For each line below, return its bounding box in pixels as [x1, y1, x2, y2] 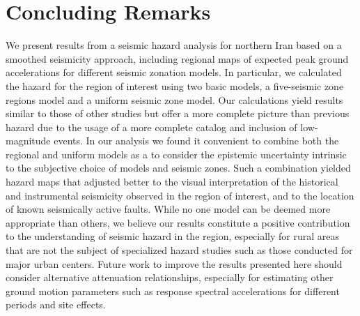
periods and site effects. [6, 297, 106, 312]
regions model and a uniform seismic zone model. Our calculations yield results [6, 92, 343, 107]
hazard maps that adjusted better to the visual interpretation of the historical [6, 174, 338, 189]
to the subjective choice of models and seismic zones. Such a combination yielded [6, 160, 351, 175]
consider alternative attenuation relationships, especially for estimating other [6, 270, 334, 285]
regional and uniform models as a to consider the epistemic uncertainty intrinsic [6, 146, 347, 161]
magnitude [6, 133, 51, 148]
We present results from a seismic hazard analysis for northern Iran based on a [6, 38, 342, 52]
